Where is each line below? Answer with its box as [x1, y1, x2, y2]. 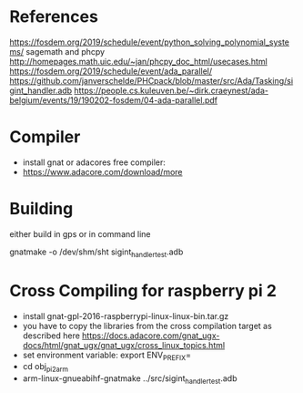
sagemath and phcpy [25, 46, 106, 57]
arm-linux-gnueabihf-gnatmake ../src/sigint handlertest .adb [22, 373, 237, 386]
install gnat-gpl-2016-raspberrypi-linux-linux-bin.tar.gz [22, 310, 229, 321]
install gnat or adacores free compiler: [22, 157, 167, 168]
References [9, 6, 98, 27]
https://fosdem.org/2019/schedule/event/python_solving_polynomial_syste [9, 36, 289, 47]
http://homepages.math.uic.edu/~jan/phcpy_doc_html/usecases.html [9, 56, 268, 67]
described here [22, 330, 80, 341]
